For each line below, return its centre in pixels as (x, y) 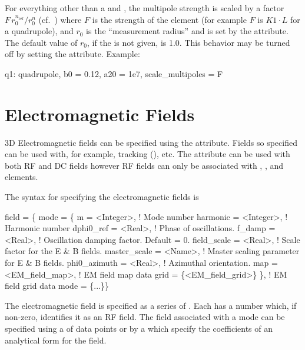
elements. (21, 177)
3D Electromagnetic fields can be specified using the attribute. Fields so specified (151, 142)
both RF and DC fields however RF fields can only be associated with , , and (144, 165)
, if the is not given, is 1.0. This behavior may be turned (188, 42)
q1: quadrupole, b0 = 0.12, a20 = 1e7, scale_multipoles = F (114, 73)
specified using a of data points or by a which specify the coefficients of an (139, 328)
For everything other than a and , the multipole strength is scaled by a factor (145, 8)
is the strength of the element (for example (169, 19)
